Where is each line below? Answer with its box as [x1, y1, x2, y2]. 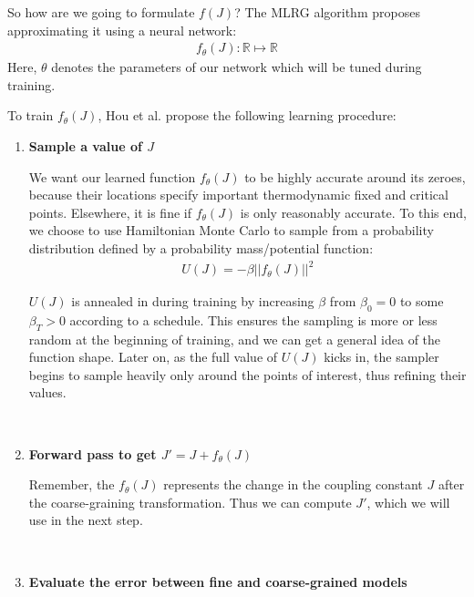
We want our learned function [28, 167, 196, 186]
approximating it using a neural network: [7, 20, 237, 39]
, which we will [366, 492, 450, 511]
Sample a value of [28, 137, 142, 155]
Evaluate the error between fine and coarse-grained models [28, 571, 407, 591]
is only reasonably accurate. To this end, [240, 202, 467, 221]
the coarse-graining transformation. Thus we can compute [28, 492, 352, 511]
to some [399, 292, 444, 311]
